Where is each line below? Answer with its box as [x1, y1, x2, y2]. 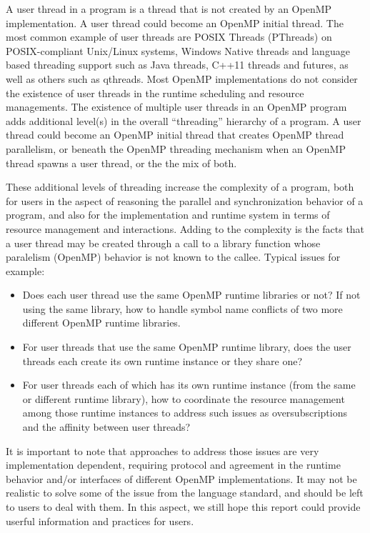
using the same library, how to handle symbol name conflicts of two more [22, 301, 343, 316]
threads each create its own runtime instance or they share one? [22, 353, 303, 368]
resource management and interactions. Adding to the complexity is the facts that [6, 221, 365, 236]
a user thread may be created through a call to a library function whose [6, 235, 321, 250]
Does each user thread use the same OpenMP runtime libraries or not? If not [22, 287, 361, 302]
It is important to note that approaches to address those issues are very [6, 443, 319, 458]
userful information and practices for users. [6, 513, 194, 528]
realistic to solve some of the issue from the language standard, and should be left [6, 485, 364, 500]
